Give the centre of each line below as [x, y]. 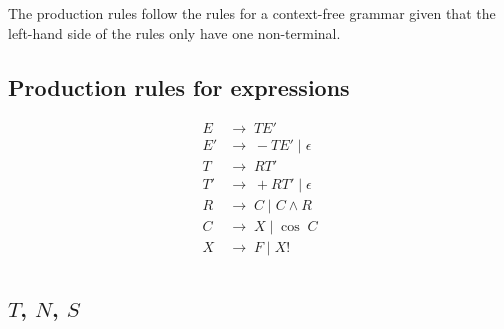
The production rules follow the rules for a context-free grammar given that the [252, 13]
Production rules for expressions [179, 86]
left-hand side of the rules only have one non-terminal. [174, 32]
